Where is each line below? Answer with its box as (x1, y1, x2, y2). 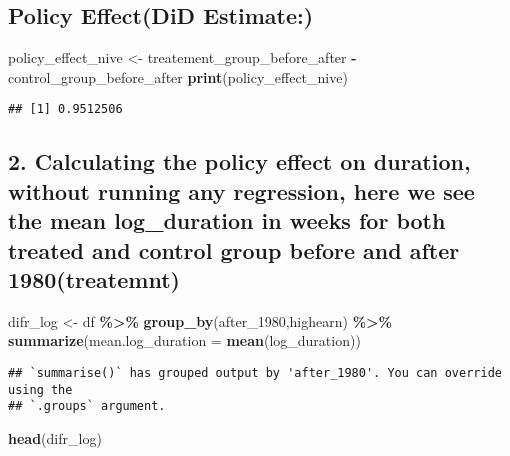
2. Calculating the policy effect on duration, (8, 146, 471, 177)
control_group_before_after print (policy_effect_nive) (8, 66, 348, 87)
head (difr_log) (8, 427, 102, 448)
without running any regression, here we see (8, 175, 475, 206)
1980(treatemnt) (8, 264, 180, 294)
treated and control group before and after (8, 234, 460, 265)
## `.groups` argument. (8, 399, 166, 414)
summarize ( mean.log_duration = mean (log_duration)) (8, 330, 361, 351)
